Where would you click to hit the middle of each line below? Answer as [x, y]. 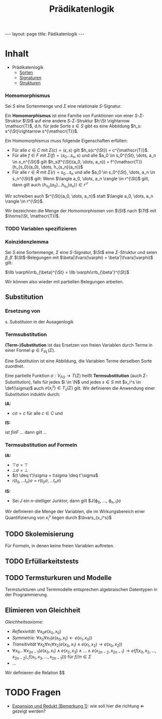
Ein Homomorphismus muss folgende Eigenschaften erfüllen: [66, 141]
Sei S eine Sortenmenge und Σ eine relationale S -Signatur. [63, 106]
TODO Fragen [33, 692]
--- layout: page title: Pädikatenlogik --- [45, 34]
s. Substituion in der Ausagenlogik [39, 322]
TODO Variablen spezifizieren [41, 229]
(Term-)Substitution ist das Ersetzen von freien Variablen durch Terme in [79, 345]
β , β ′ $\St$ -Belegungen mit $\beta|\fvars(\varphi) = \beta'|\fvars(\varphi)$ [79, 257]
